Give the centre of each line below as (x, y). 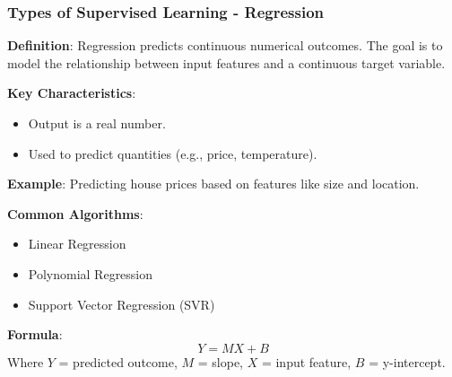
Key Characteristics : (72, 93)
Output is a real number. (97, 123)
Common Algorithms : (75, 213)
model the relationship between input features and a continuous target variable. (226, 62)
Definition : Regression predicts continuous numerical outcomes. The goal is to (225, 45)
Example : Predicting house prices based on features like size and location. (213, 184)
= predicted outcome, (118, 361)
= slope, (221, 361)
